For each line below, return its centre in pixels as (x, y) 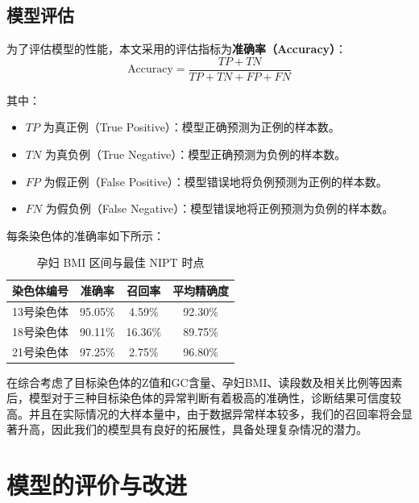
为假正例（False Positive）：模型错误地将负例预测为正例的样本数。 (216, 181)
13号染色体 (40, 311)
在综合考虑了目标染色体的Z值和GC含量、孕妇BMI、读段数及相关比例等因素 (205, 382)
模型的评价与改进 (97, 485)
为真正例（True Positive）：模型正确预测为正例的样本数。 (191, 127)
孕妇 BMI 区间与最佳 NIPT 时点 (120, 262)
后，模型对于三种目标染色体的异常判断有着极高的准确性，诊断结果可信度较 (204, 398)
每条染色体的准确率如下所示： (85, 235)
